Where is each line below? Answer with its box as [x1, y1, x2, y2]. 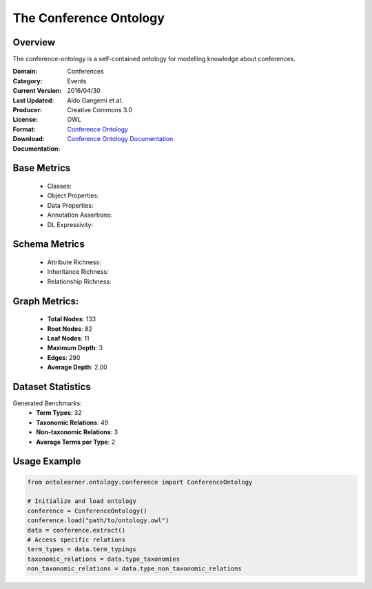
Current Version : [12, 87, 62, 95]
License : [12, 116, 38, 124]
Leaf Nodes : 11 [47, 334, 90, 342]
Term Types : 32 [36, 409, 82, 417]
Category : [12, 76, 43, 85]
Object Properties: [47, 191, 99, 200]
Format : [12, 125, 36, 133]
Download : [12, 135, 45, 143]
